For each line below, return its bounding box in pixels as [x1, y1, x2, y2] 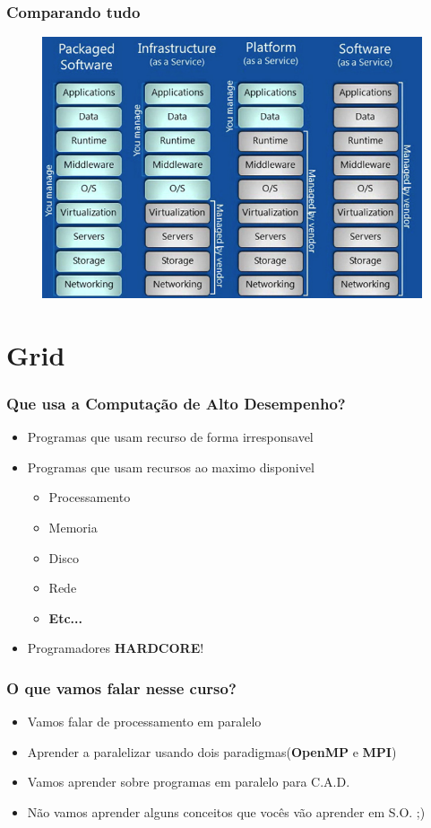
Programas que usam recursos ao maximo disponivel [27, 457, 315, 476]
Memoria [48, 518, 98, 537]
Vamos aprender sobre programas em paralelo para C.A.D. [27, 772, 350, 791]
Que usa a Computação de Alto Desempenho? [6, 392, 346, 414]
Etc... [48, 608, 82, 627]
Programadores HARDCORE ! [27, 639, 204, 657]
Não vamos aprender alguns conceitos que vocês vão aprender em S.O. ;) [27, 802, 426, 821]
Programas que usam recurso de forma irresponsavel [27, 427, 314, 446]
